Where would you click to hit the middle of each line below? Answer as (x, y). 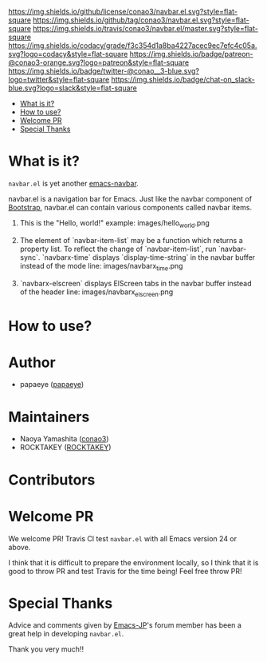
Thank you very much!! (46, 649)
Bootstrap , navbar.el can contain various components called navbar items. (130, 207)
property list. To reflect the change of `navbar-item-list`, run (118, 249)
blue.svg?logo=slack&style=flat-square (73, 88)
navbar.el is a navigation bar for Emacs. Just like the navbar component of (130, 198)
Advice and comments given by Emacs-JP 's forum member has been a (125, 625)
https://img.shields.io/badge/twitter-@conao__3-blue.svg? (104, 71)
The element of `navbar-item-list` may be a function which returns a (131, 240)
